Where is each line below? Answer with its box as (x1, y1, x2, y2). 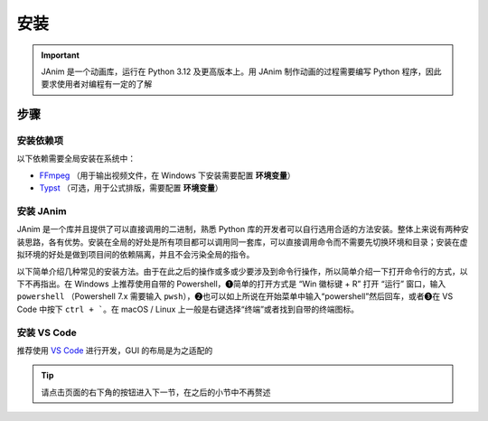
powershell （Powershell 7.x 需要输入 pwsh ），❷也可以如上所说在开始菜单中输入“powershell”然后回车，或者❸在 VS (16, 291, 454, 302)
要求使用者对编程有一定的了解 (41, 79, 153, 89)
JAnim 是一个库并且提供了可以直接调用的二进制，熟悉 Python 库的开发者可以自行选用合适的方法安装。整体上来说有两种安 (16, 224, 469, 235)
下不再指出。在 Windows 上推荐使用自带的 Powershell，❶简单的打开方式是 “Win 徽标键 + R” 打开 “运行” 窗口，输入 (16, 278, 446, 289)
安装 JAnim (16, 205, 67, 218)
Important (41, 50, 80, 61)
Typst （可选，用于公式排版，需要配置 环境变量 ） (39, 182, 223, 193)
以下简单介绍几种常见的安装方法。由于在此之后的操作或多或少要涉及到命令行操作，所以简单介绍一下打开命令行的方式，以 (16, 266, 468, 276)
